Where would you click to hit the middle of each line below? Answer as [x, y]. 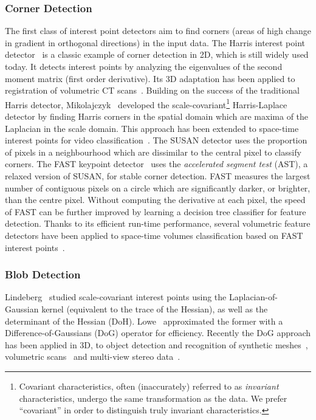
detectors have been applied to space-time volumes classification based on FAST [154, 235]
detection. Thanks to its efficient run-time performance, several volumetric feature [158, 223]
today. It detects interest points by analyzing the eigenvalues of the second [144, 66]
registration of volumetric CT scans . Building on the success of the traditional [152, 90]
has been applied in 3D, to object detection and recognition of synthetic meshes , [156, 344]
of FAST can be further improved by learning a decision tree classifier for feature [156, 211]
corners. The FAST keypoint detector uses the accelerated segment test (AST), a [156, 164]
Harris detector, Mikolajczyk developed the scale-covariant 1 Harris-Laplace [146, 103]
